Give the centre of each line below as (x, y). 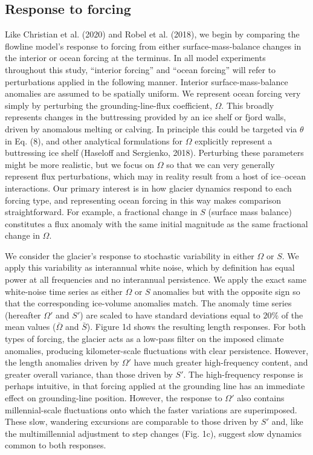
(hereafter (23, 315)
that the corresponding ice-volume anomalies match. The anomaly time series (148, 303)
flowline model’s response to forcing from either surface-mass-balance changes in (153, 46)
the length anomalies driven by (62, 362)
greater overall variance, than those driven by (89, 374)
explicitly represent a (234, 140)
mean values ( (31, 327)
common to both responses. (56, 445)
